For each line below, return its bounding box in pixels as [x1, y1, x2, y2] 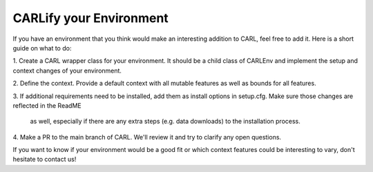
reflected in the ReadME [12, 101, 82, 110]
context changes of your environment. [12, 66, 122, 75]
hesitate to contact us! [12, 155, 77, 164]
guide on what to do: [12, 44, 72, 52]
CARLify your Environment [12, 10, 169, 26]
